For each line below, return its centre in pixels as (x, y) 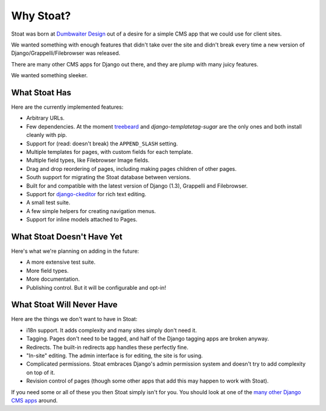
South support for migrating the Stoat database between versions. (109, 177)
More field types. (47, 270)
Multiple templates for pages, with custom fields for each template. (110, 151)
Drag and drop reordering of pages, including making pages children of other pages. (131, 168)
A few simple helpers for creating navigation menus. (91, 211)
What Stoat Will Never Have (64, 305)
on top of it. (41, 372)
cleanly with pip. (47, 135)
